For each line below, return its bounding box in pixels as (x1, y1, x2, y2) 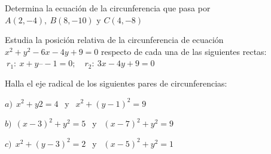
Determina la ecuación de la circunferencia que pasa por (5, 2, 211, 14)
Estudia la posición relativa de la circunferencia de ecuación (5, 33, 224, 46)
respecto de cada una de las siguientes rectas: (101, 45, 267, 57)
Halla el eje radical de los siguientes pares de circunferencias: (5, 76, 227, 89)
